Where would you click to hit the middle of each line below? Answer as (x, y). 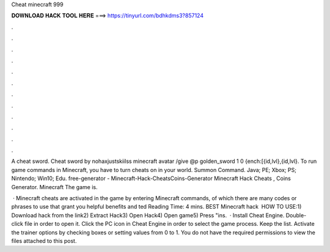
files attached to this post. (44, 240)
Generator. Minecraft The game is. (54, 187)
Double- (296, 215)
